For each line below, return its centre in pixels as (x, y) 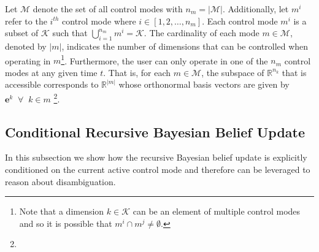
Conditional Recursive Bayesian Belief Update (155, 132)
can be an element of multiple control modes (217, 211)
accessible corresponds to (52, 84)
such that (70, 33)
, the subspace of (233, 72)
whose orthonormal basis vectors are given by (204, 84)
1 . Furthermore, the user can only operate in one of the (164, 59)
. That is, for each (137, 72)
